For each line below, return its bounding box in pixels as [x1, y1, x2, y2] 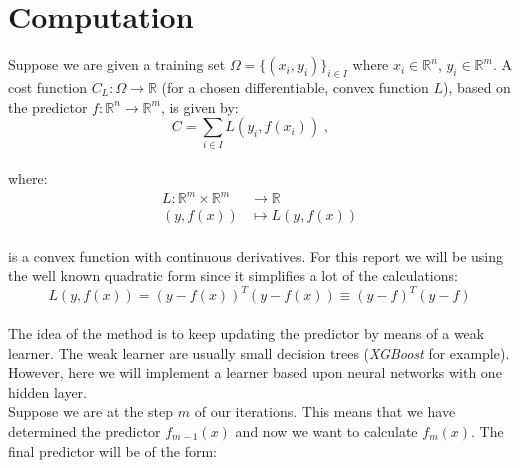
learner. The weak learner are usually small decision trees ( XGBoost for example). [8, 342, 510, 363]
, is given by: [160, 96, 239, 117]
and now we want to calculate [235, 421, 418, 442]
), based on [443, 76, 511, 97]
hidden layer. [8, 381, 88, 402]
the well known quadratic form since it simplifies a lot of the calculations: [8, 265, 458, 286]
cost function [8, 76, 88, 97]
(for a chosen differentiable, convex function [161, 76, 429, 97]
